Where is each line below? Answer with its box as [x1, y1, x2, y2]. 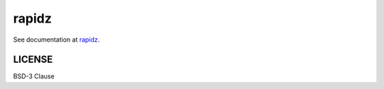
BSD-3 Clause [13, 72, 55, 81]
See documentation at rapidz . [13, 35, 100, 44]
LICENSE [13, 54, 53, 66]
